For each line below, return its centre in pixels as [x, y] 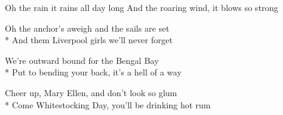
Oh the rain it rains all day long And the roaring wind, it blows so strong [142, 7]
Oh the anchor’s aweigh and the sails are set [87, 28]
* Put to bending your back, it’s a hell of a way [93, 72]
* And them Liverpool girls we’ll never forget [89, 40]
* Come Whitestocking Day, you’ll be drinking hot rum [108, 104]
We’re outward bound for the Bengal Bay [82, 60]
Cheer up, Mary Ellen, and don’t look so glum [91, 92]
